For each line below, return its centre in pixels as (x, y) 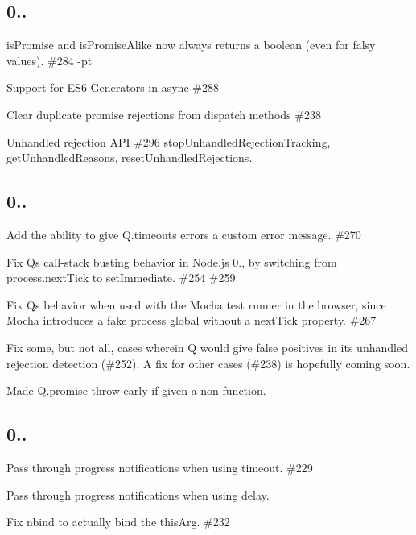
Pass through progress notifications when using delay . (138, 494)
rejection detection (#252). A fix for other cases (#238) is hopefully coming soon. (208, 363)
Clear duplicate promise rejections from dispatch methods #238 (164, 114)
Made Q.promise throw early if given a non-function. (136, 390)
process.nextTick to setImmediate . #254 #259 (121, 278)
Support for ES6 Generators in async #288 (113, 87)
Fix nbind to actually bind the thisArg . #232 (118, 522)
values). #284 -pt (49, 60)
